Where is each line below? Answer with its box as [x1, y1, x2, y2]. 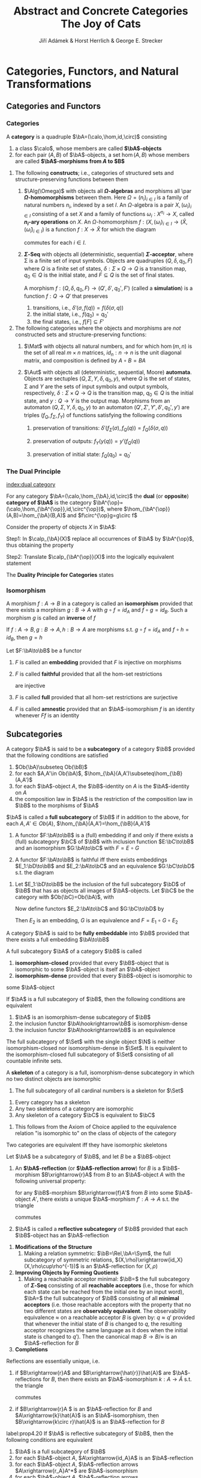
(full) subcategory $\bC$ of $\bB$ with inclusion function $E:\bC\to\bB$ [14, 838, 194, 845]
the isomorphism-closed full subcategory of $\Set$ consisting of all [6, 1051, 174, 1058]
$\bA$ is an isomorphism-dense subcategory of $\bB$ [14, 1014, 151, 1021]
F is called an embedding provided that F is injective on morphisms [14, 658, 182, 665]
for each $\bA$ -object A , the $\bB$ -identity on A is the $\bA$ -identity [14, 782, 190, 790]
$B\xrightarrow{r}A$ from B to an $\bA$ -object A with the [41, 1171, 185, 1178]
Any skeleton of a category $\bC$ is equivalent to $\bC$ [14, 1112, 155, 1119]
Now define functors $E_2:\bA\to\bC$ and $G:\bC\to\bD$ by [14, 905, 164, 912]
